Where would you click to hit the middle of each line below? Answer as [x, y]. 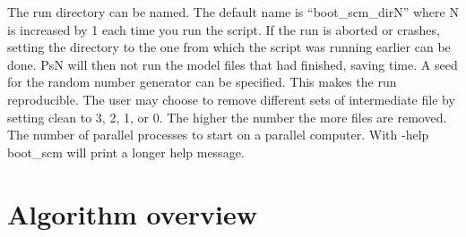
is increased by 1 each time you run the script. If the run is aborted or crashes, [224, 29]
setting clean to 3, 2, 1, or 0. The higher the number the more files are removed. [227, 117]
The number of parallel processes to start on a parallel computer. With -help [218, 135]
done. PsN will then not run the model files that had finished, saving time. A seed [233, 64]
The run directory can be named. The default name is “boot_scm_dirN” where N [233, 12]
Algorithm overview [132, 213]
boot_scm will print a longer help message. [126, 152]
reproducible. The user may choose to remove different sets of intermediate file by [231, 99]
